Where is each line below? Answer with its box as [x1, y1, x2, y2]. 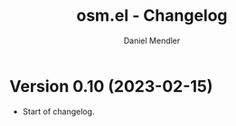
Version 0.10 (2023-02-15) [9, 76, 213, 96]
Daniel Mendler [123, 35, 181, 46]
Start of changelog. [22, 105, 95, 117]
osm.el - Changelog [76, 5, 228, 26]
